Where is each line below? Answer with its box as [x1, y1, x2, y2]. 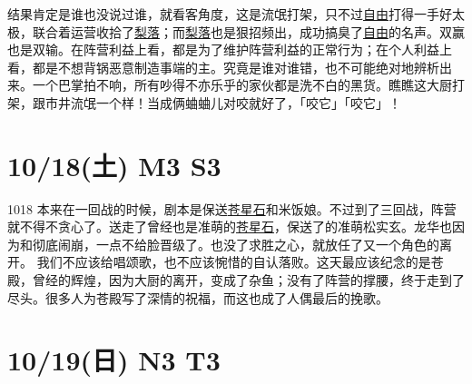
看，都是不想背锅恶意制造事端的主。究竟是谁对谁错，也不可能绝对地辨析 [7, 57, 439, 76]
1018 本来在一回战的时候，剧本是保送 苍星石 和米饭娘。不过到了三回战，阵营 [7, 199, 457, 218]
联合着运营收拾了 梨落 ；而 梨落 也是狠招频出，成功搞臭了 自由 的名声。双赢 [32, 22, 465, 41]
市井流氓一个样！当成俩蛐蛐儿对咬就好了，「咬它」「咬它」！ [44, 93, 401, 112]
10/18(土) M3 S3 [7, 146, 221, 183]
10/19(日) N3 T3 [7, 341, 221, 379]
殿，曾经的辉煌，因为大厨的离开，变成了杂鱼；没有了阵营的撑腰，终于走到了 [7, 271, 465, 290]
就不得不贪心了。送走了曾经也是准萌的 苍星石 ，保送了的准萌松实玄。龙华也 [7, 217, 452, 236]
